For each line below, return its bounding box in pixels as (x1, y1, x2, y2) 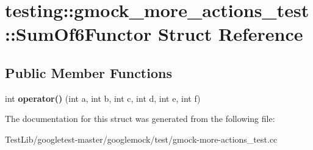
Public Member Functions (5, 63, 172, 82)
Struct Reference (157, 21, 303, 46)
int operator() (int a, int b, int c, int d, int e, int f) (5, 91, 201, 104)
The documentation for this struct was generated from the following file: (5, 112, 275, 125)
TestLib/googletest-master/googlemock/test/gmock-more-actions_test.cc (5, 132, 278, 145)
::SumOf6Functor (5, 21, 152, 46)
